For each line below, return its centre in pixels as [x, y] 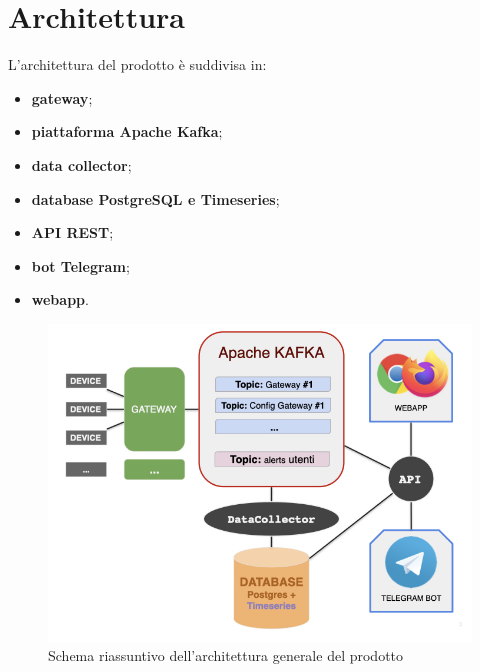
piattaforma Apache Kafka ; [127, 131]
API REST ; [72, 232]
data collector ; [81, 164]
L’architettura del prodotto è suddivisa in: [137, 64]
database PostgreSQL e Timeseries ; [155, 198]
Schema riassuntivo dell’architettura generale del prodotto [226, 655]
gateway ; [62, 97]
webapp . [60, 299]
